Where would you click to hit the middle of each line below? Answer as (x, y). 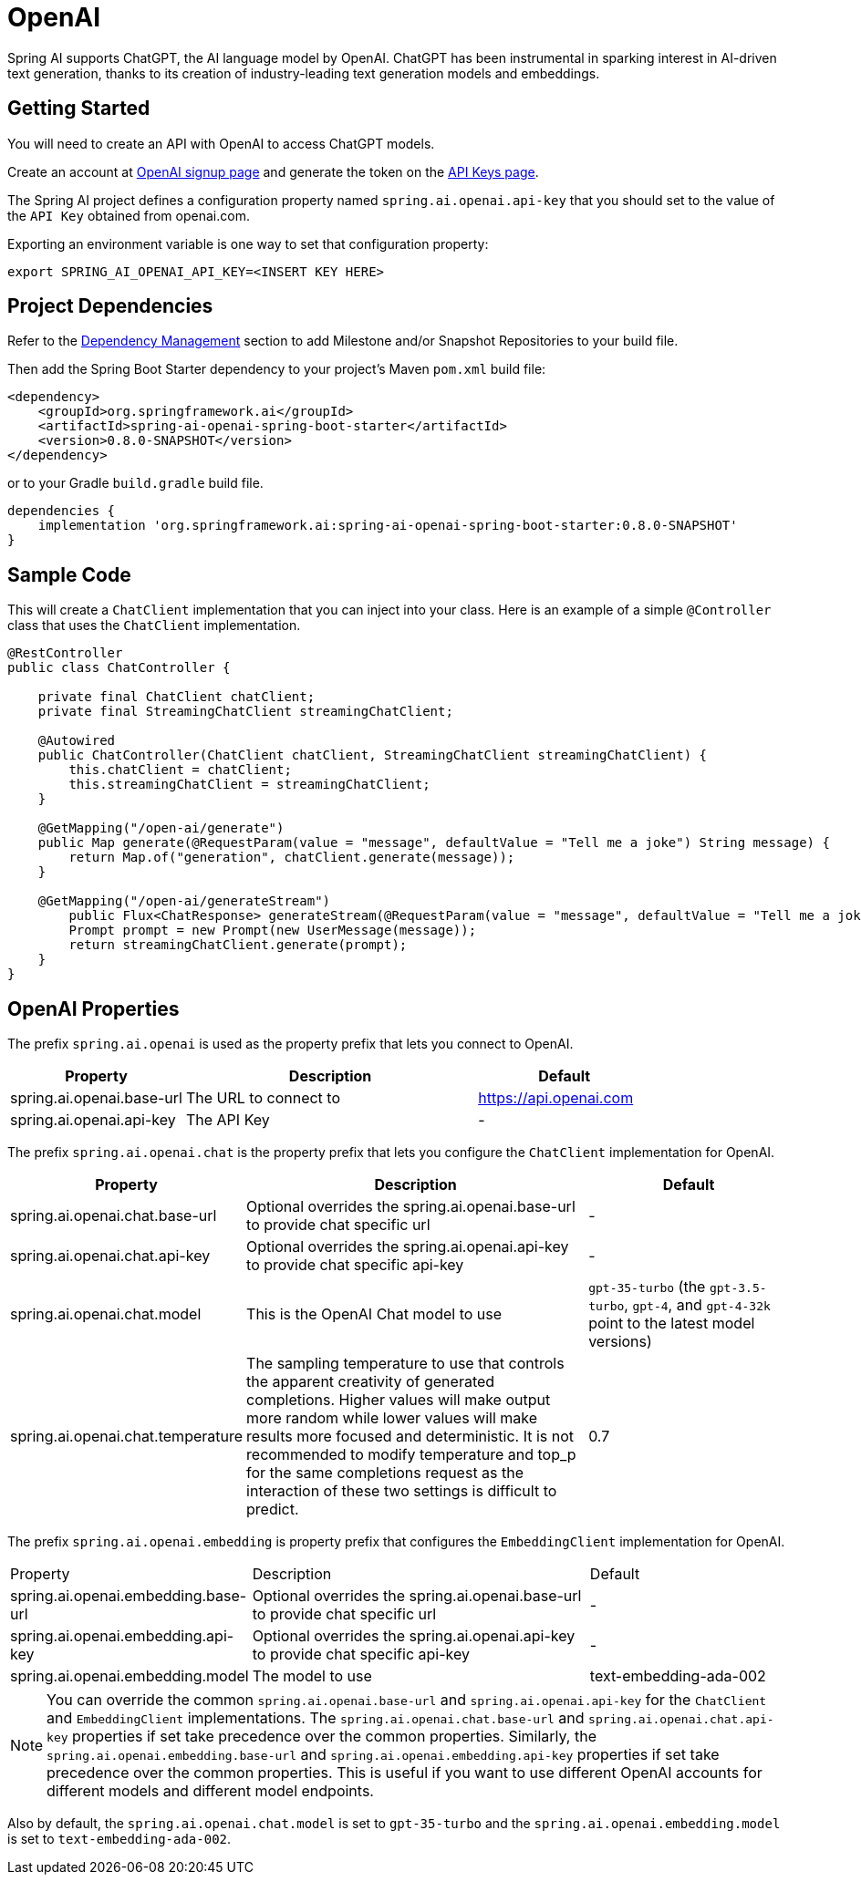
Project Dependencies (110, 306)
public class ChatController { (119, 668)
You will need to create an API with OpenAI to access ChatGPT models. (221, 143)
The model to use (312, 1676)
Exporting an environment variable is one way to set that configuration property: (248, 243)
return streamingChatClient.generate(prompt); (238, 945)
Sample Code (69, 574)
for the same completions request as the (385, 1473)
